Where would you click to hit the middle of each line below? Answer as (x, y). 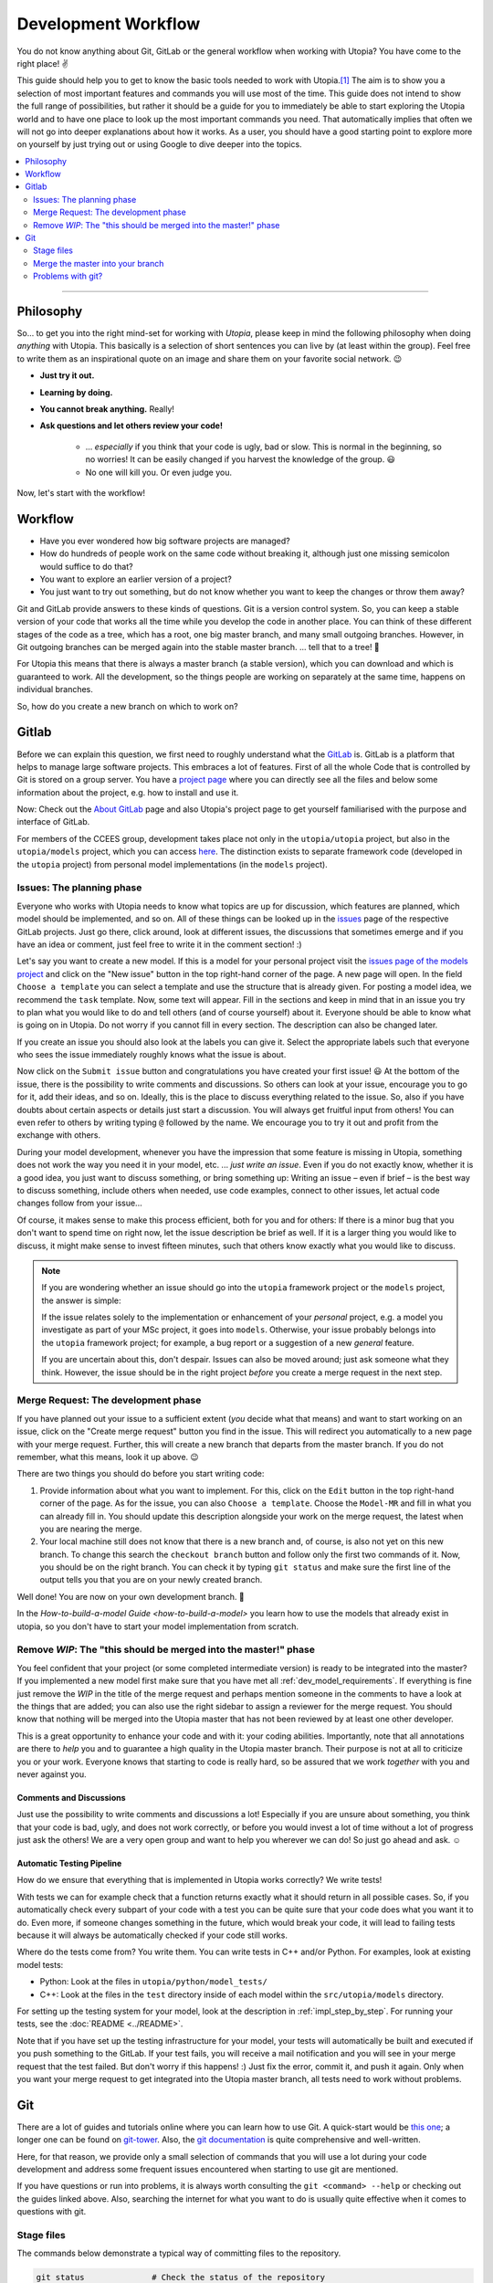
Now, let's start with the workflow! (81, 493)
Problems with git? (68, 276)
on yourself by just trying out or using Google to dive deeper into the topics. (159, 144)
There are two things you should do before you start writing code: (141, 1474)
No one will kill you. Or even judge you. (159, 472)
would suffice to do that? (86, 566)
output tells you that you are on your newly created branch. (151, 1580)
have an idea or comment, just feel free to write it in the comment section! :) (159, 944)
